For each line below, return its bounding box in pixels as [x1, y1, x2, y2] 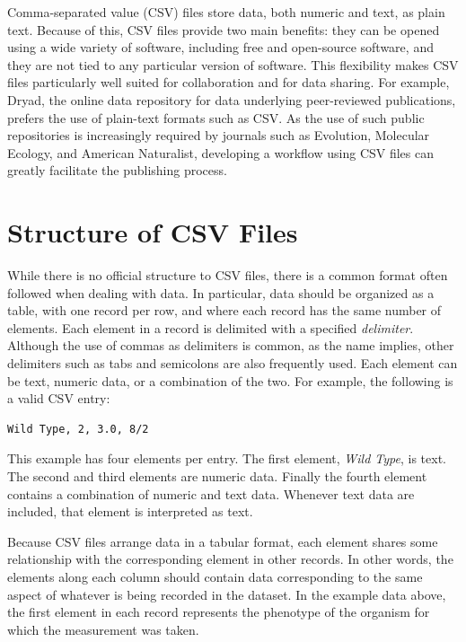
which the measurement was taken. [7, 620, 199, 638]
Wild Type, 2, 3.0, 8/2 [7, 422, 149, 435]
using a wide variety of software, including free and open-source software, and [7, 38, 434, 57]
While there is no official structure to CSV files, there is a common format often [7, 266, 448, 285]
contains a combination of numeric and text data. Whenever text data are [7, 484, 415, 503]
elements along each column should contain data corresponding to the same [7, 567, 423, 585]
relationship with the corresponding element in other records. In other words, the [7, 550, 453, 568]
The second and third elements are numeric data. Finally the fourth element [7, 467, 427, 485]
